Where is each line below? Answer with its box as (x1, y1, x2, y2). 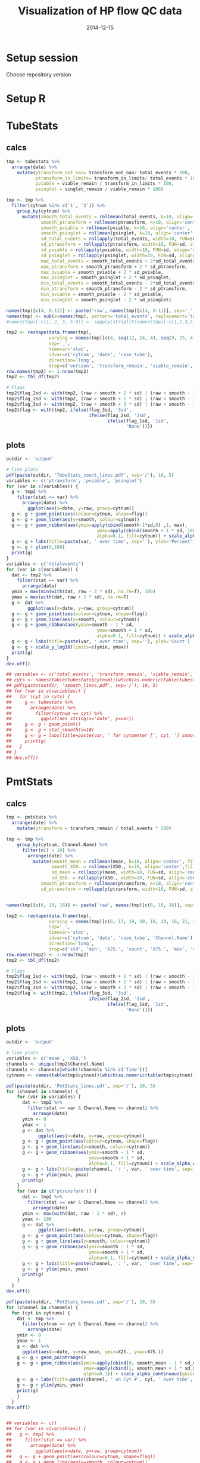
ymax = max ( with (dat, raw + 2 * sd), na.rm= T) (11, 594, 129, 600)
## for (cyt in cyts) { (6, 693, 70, 699)
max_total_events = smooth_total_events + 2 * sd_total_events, (40, 258, 198, 264)
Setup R (6, 91, 46, 105)
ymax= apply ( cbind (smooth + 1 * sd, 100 (96, 527, 196, 533)
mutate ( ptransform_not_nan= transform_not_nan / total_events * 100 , (17, 169, 190, 175)
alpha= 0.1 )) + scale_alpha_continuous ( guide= (83, 1371, 198, 1377)
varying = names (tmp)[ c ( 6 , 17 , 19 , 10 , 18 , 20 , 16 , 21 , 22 (48, 918, 198, 924)
